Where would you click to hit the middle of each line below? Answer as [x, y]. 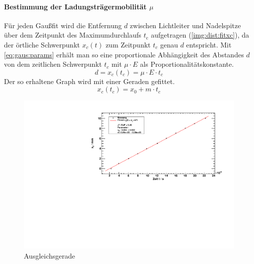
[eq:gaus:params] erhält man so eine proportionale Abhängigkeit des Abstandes [124, 54]
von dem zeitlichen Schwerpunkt [53, 64]
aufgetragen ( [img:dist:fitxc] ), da [200, 35]
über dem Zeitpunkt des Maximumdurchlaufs [73, 35]
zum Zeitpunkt [128, 44]
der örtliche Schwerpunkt [42, 44]
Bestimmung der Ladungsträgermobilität [75, 6]
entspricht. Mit [209, 44]
